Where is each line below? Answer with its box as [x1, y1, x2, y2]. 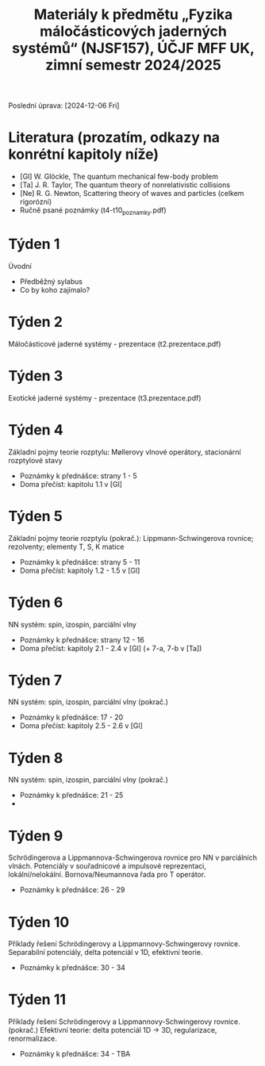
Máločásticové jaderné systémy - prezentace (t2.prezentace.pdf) [8, 339, 221, 348]
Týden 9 [8, 826, 63, 845]
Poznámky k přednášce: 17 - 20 [19, 712, 124, 723]
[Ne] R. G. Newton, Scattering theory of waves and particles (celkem [19, 189, 244, 198]
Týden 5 [8, 507, 63, 525]
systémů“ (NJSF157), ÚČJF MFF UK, [11, 40, 255, 57]
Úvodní [8, 261, 32, 270]
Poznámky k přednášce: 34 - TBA [19, 1049, 131, 1059]
